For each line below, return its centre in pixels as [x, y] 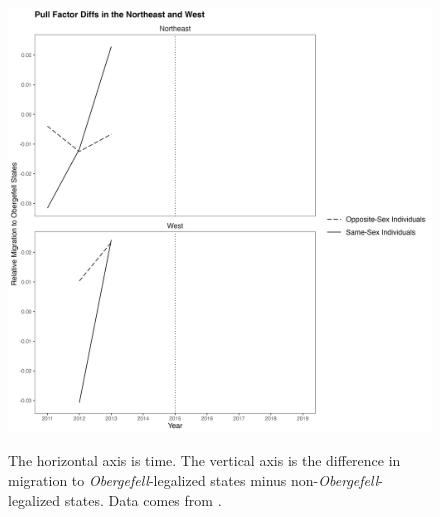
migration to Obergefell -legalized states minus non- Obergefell [193, 480]
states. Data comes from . [143, 499]
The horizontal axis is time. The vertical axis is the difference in [204, 460]
